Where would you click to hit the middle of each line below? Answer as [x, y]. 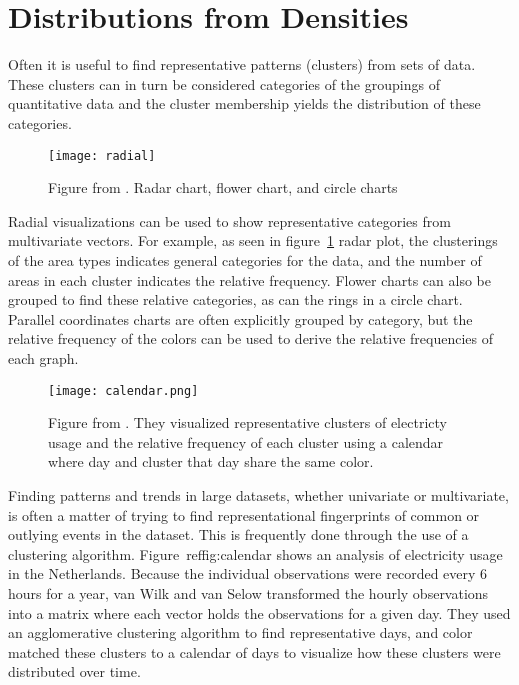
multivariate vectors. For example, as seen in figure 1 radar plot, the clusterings [253, 240]
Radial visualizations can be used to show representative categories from [229, 220]
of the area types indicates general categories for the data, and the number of [245, 259]
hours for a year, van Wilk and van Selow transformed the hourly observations [248, 592]
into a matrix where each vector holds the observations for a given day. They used [259, 612]
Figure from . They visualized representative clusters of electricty [247, 422]
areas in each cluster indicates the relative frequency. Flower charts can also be [249, 279]
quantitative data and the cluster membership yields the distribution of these [244, 103]
